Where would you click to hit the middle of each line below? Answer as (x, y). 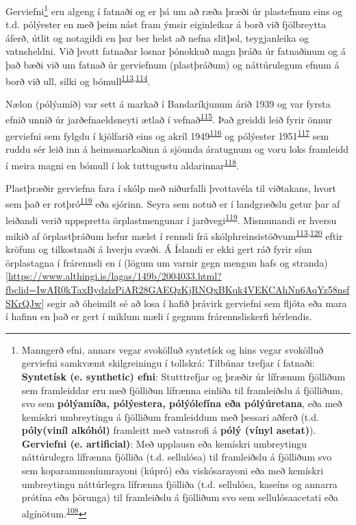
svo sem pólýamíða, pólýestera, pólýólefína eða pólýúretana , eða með (182, 403)
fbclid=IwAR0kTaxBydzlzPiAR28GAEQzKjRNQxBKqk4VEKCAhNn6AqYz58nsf (178, 289)
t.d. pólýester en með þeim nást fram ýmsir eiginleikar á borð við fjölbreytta (166, 24)
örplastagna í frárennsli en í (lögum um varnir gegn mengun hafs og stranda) (167, 262)
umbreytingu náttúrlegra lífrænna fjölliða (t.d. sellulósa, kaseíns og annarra (179, 484)
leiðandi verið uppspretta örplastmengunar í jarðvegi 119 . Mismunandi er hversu (171, 219)
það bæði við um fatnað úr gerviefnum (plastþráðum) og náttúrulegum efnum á (173, 65)
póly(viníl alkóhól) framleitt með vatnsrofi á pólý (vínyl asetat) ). (169, 430)
